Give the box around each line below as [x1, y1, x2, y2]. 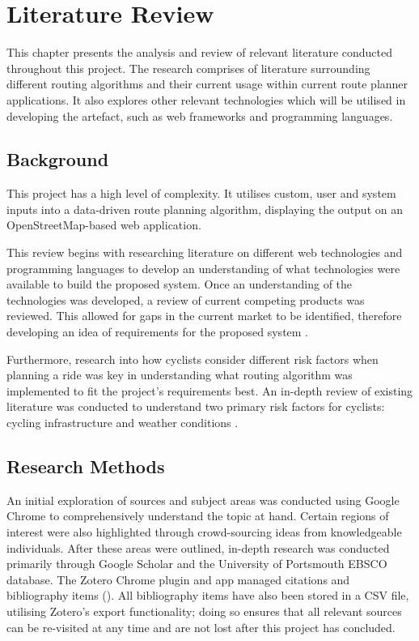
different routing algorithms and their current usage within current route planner [6, 75, 408, 92]
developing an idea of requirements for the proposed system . [6, 323, 309, 340]
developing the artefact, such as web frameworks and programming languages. [6, 107, 393, 124]
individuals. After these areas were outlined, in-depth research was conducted [6, 539, 390, 556]
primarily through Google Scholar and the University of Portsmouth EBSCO [6, 555, 387, 572]
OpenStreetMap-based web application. [6, 216, 201, 233]
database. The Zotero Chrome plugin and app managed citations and [6, 570, 350, 588]
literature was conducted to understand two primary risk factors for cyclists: [6, 398, 385, 415]
